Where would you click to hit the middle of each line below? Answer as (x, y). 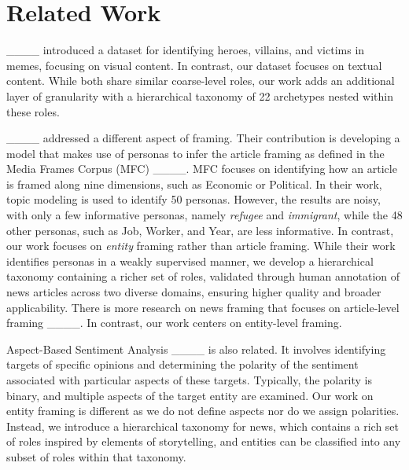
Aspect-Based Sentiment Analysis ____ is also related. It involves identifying (196, 349)
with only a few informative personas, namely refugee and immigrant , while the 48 (204, 215)
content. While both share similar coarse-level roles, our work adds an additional (201, 81)
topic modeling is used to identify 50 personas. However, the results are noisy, (193, 199)
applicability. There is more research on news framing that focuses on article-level (203, 307)
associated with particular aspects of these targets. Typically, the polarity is (190, 380)
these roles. (33, 111)
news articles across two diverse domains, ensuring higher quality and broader (194, 292)
